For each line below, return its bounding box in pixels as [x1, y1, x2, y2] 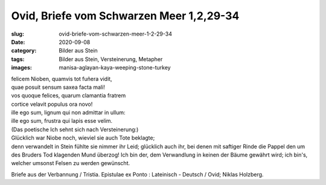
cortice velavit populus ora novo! [11, 100, 93, 108]
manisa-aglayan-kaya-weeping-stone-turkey [59, 64, 171, 71]
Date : [11, 38, 25, 45]
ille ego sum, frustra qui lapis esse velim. [11, 117, 113, 125]
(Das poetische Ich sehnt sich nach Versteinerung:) [11, 126, 139, 133]
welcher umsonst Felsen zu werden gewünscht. [11, 160, 130, 167]
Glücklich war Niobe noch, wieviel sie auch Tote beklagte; [11, 134, 155, 141]
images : [11, 64, 33, 71]
